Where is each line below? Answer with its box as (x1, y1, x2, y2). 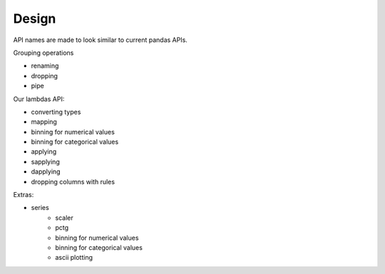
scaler (55, 214, 74, 222)
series (31, 204, 49, 212)
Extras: (13, 191, 34, 199)
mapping (31, 117, 57, 126)
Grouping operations (13, 48, 74, 57)
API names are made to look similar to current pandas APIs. (13, 36, 188, 44)
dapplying (31, 167, 61, 176)
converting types (31, 107, 81, 116)
